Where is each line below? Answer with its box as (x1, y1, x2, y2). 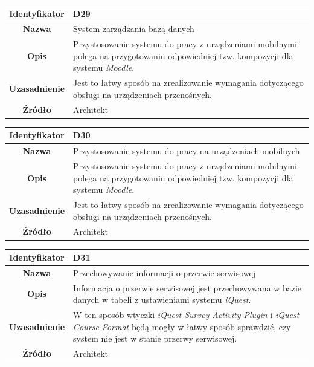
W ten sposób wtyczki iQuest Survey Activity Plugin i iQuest (73, 308, 300, 321)
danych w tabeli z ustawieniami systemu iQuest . (73, 293, 251, 306)
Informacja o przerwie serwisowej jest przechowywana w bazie (73, 281, 302, 294)
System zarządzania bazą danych (73, 22, 194, 35)
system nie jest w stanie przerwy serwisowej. (73, 332, 237, 345)
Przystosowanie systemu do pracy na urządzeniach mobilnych (73, 145, 300, 157)
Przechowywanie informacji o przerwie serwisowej (73, 266, 255, 279)
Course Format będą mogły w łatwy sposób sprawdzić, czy (73, 320, 291, 333)
